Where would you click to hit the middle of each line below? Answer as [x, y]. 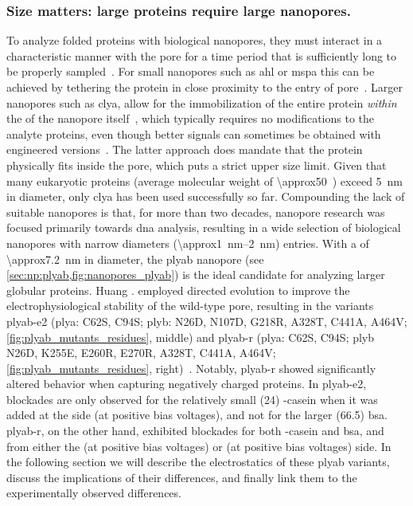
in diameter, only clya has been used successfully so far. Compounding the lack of [206, 196]
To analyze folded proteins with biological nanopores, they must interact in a [195, 40]
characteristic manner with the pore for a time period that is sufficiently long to [202, 55]
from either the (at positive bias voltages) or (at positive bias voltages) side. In [199, 446]
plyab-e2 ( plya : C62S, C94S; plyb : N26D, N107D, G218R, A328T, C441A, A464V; [207, 321]
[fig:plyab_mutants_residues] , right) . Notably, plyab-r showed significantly [191, 368]
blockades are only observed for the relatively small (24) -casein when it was [192, 399]
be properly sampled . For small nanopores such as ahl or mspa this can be [191, 71]
